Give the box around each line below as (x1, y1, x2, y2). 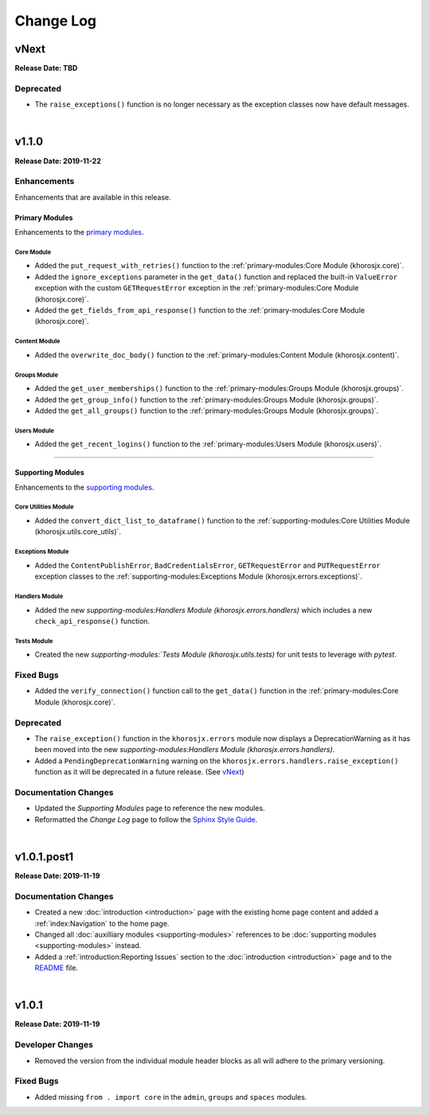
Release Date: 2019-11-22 (14, 156, 101, 166)
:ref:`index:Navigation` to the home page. (34, 918, 170, 928)
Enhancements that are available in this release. (14, 192, 171, 202)
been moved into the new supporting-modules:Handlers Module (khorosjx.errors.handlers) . (34, 745, 335, 754)
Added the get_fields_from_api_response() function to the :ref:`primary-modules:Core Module (34, 305, 365, 314)
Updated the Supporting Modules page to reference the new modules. (34, 804, 266, 813)
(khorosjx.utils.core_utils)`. (34, 527, 122, 536)
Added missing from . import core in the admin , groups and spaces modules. (34, 1092, 307, 1101)
